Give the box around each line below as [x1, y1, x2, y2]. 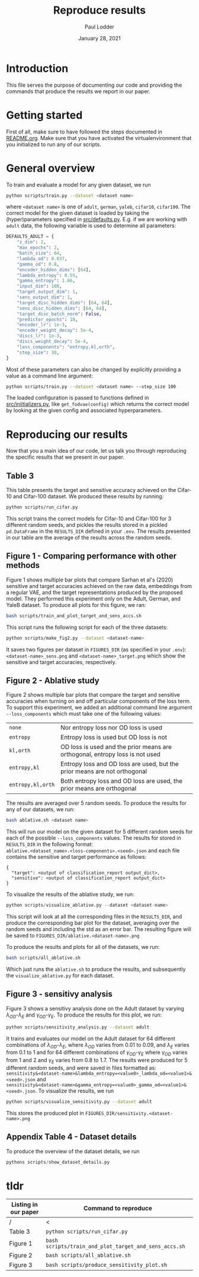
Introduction [6, 62, 69, 75]
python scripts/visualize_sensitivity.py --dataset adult [6, 1098, 152, 1104]
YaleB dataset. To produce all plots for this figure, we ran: [6, 601, 146, 608]
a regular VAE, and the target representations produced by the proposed [6, 589, 183, 596]
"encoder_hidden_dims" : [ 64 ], [17, 266, 92, 273]
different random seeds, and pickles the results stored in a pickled [6, 522, 168, 529]
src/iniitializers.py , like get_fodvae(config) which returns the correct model [6, 401, 190, 408]
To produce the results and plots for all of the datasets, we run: [6, 944, 160, 951]
